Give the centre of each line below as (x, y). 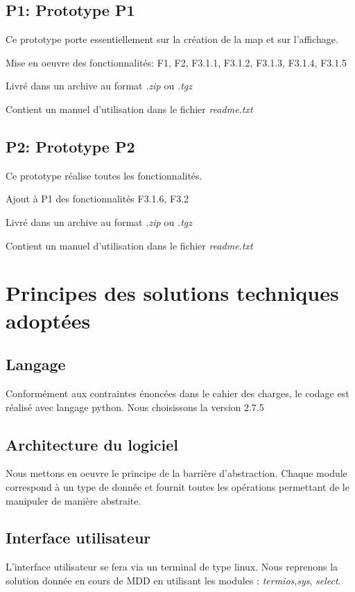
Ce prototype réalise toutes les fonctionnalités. (104, 175)
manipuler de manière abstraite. (73, 500)
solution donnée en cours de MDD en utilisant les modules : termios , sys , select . (173, 580)
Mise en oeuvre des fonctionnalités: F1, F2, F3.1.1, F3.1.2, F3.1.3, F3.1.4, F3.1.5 (176, 62)
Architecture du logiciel (92, 444)
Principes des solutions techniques (172, 293)
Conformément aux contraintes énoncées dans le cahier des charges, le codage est (177, 393)
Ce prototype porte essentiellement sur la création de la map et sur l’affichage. (172, 39)
